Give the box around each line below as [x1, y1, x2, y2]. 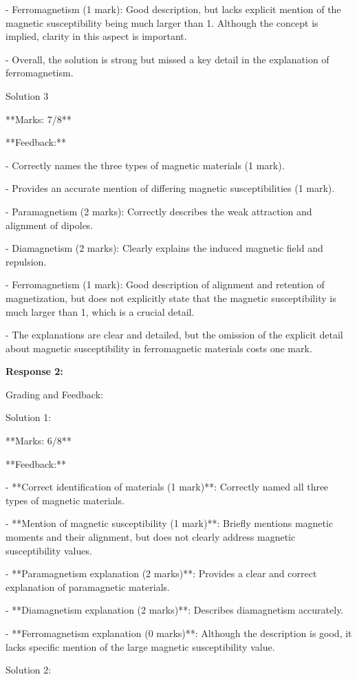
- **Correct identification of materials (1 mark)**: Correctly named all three [6, 479, 329, 494]
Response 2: [6, 364, 63, 378]
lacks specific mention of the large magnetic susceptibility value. [6, 639, 275, 654]
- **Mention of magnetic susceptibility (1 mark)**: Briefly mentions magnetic [6, 516, 334, 530]
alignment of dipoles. [6, 217, 94, 232]
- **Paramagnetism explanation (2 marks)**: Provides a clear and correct [6, 566, 317, 581]
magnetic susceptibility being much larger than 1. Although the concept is [6, 15, 318, 30]
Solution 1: [6, 410, 52, 424]
